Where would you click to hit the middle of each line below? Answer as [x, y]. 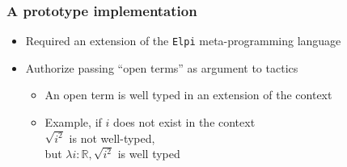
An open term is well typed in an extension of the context [188, 95]
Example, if [73, 122]
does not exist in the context [184, 122]
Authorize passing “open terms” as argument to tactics [162, 67]
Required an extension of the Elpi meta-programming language [183, 41]
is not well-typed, [112, 138]
